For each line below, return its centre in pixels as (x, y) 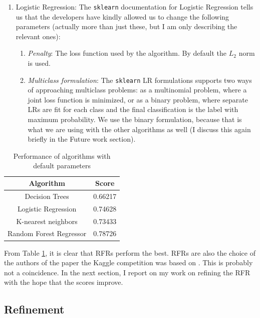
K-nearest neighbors (47, 221)
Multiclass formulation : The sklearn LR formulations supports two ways (140, 80)
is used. (39, 63)
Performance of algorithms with (62, 155)
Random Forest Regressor (47, 233)
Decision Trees (47, 196)
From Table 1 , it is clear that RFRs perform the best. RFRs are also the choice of (130, 252)
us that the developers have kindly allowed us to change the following (122, 16)
